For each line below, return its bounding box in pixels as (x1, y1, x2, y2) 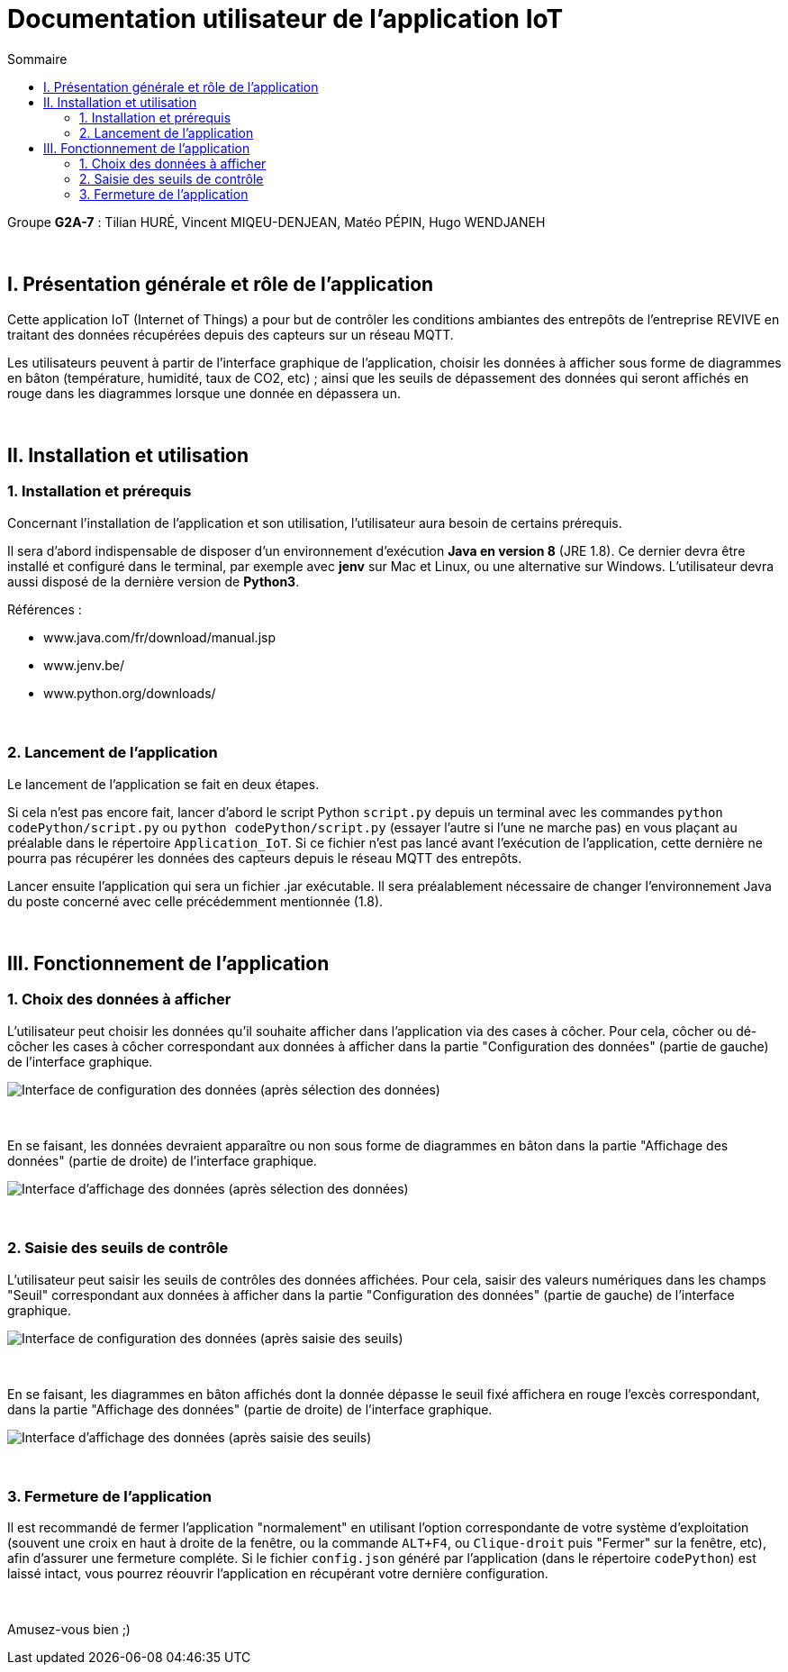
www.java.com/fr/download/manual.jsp (43, 629, 276, 645)
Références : (7, 601, 82, 617)
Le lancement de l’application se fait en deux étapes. (7, 776, 320, 792)
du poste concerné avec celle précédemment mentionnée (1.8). (7, 893, 384, 909)
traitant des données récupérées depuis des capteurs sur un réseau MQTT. (7, 326, 454, 342)
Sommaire (7, 50, 68, 67)
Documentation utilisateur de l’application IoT (7, 4, 564, 34)
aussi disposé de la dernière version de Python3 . (7, 573, 300, 589)
